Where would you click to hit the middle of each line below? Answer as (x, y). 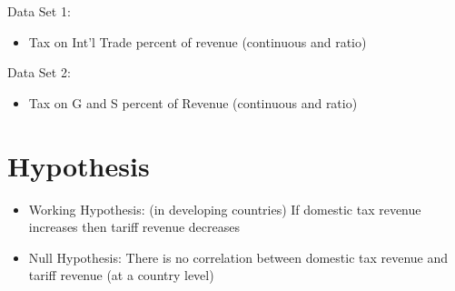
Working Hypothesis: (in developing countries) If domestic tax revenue (225, 209)
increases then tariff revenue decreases (134, 227)
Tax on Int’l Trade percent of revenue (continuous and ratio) (198, 41)
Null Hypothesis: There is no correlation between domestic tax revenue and (238, 257)
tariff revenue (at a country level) (121, 275)
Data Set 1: (39, 11)
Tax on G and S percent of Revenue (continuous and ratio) (193, 102)
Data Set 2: (39, 72)
